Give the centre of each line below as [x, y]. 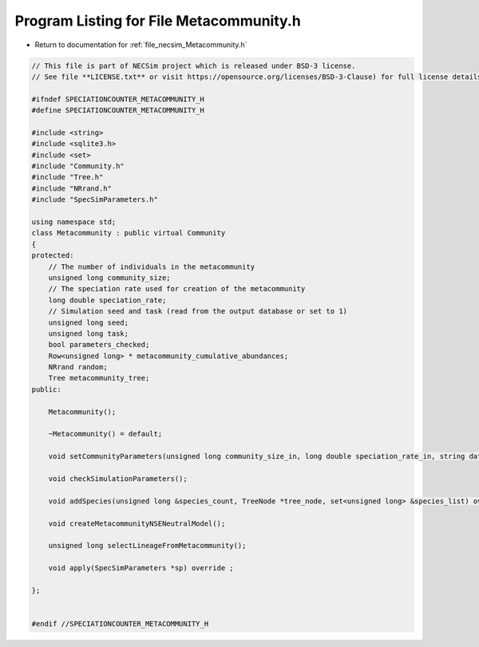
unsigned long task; [89, 333]
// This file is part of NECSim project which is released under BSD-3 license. [194, 65]
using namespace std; [74, 222]
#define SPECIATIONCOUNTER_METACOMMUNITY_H [118, 110]
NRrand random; [78, 367]
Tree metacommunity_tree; [99, 378]
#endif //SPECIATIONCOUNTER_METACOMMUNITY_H [120, 624]
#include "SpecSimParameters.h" [95, 200]
